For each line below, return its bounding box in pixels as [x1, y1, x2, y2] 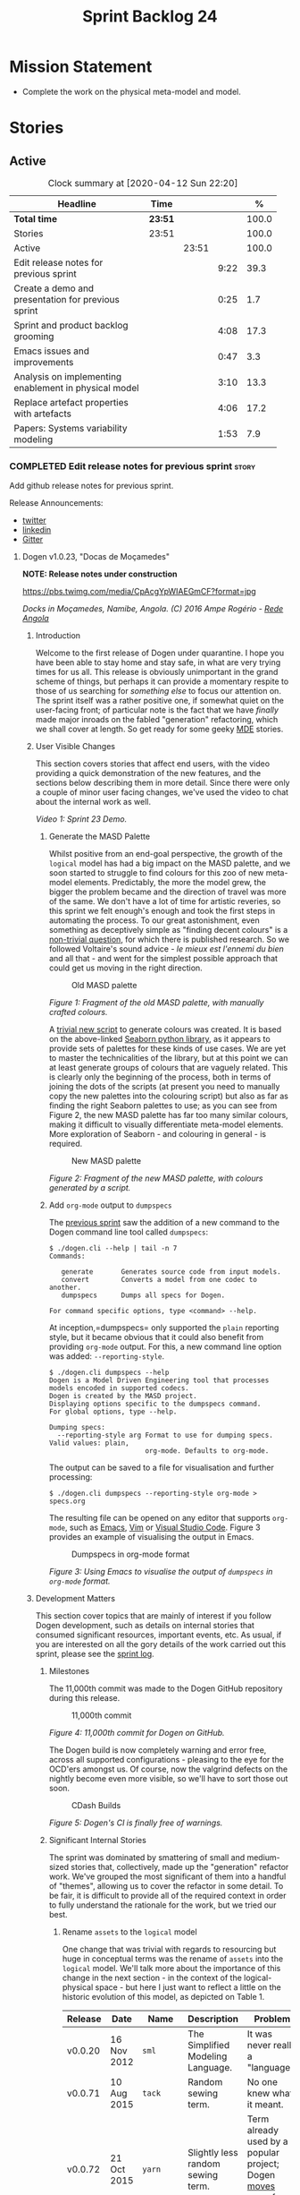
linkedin [21, 525, 52, 535]
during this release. [48, 1693, 121, 1704]
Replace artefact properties [13, 396, 129, 408]
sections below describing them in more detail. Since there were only [35, 777, 290, 789]
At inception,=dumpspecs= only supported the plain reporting [48, 1322, 279, 1333]
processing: [48, 1472, 93, 1482]
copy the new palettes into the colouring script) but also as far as [48, 1090, 288, 1102]
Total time [13, 212, 58, 225]
